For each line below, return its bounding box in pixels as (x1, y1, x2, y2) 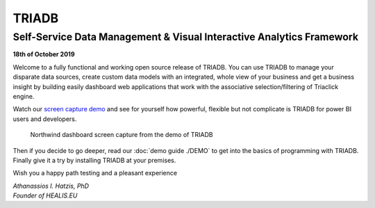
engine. (12, 92, 35, 100)
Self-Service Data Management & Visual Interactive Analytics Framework (12, 31, 359, 43)
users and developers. (12, 115, 77, 123)
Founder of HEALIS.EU (12, 191, 78, 200)
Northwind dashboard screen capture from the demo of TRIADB (30, 131, 213, 139)
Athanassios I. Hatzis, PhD (12, 182, 90, 190)
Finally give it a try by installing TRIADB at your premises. (12, 156, 176, 164)
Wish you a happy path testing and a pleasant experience (12, 169, 177, 177)
